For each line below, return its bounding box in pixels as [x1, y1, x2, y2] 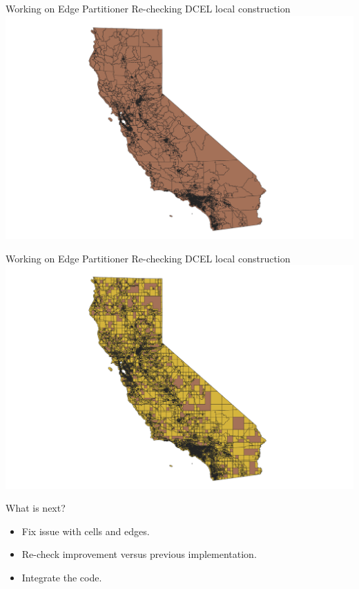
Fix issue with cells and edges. [21, 523, 150, 538]
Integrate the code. [21, 570, 102, 584]
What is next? [6, 501, 66, 515]
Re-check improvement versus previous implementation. [21, 547, 257, 561]
